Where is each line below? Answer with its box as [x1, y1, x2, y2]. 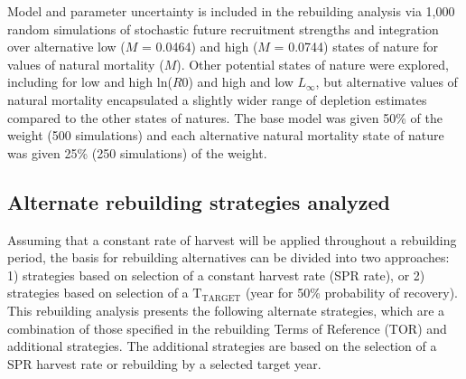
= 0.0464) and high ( [141, 37, 258, 56]
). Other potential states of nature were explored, [176, 54, 449, 73]
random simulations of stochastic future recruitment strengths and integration [7, 19, 439, 38]
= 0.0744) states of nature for [274, 37, 439, 56]
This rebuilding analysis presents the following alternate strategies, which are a [7, 300, 445, 319]
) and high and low [188, 72, 294, 91]
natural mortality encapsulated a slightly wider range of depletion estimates [7, 90, 427, 109]
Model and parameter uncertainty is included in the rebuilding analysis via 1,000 [7, 2, 455, 20]
